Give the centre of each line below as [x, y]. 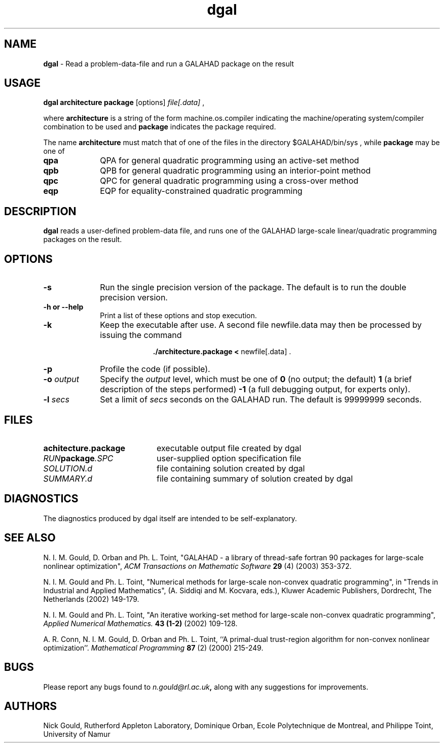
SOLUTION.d [68, 468]
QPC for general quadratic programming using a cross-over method [229, 181]
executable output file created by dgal [229, 448]
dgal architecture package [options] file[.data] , [124, 103]
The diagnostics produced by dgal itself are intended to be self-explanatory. [170, 518]
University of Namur [77, 734]
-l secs [56, 400]
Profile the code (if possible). [155, 369]
